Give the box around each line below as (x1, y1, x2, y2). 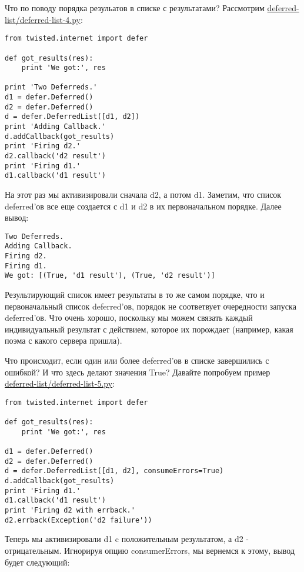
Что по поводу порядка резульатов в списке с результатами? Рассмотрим (5, 2, 265, 14)
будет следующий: (5, 556, 70, 568)
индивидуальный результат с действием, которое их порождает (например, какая (5, 322, 293, 335)
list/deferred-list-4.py (5, 13, 81, 25)
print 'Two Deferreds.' (5, 83, 98, 92)
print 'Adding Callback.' (5, 122, 106, 131)
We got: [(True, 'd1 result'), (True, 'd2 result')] (5, 271, 215, 280)
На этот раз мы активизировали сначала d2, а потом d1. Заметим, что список (5, 188, 282, 201)
